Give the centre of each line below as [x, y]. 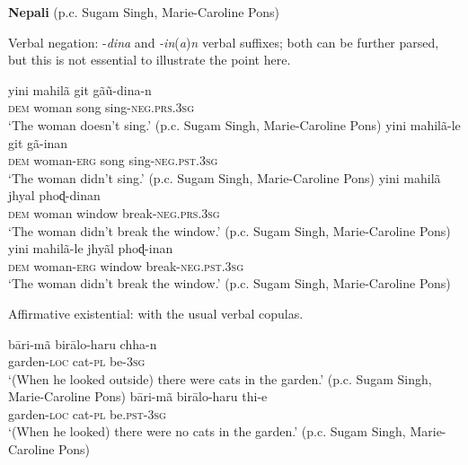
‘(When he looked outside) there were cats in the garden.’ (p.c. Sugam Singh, [220, 378]
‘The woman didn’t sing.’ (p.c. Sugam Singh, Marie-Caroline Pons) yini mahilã [225, 177]
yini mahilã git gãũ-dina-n [80, 89]
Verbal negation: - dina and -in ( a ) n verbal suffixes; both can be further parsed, [224, 42]
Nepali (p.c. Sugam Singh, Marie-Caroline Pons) [144, 12]
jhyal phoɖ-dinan [54, 195]
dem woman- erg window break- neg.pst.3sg [126, 265]
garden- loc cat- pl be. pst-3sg [87, 413]
